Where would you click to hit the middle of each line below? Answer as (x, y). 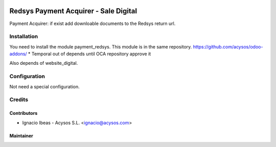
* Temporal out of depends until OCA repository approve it (90, 54)
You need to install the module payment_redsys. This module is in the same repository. (101, 46)
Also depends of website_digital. (44, 63)
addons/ (18, 54)
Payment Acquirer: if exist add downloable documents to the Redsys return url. (93, 23)
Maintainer (21, 136)
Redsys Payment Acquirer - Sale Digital (73, 11)
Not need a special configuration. (44, 86)
